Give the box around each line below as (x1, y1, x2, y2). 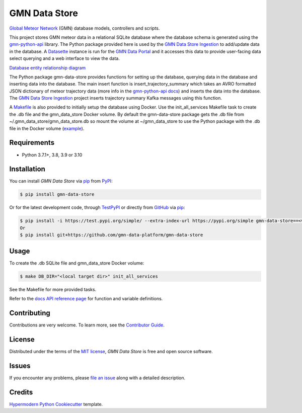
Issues (9, 361, 31, 370)
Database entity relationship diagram (9, 64, 86, 70)
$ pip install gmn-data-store (20, 192, 95, 197)
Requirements (9, 138, 55, 147)
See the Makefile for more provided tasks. (9, 286, 97, 292)
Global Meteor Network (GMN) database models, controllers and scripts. (9, 25, 160, 31)
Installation (9, 165, 45, 174)
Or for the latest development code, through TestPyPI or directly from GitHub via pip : (9, 204, 185, 211)
